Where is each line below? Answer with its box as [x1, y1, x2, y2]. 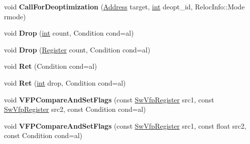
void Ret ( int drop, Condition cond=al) [4, 77, 126, 88]
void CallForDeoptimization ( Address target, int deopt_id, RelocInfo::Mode [4, 1, 245, 11]
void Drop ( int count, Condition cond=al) [4, 28, 134, 38]
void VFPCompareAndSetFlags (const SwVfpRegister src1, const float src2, [4, 120, 247, 131]
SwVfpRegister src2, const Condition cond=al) [4, 104, 146, 114]
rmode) [4, 11, 26, 21]
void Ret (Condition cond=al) [4, 61, 97, 71]
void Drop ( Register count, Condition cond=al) [4, 44, 150, 54]
